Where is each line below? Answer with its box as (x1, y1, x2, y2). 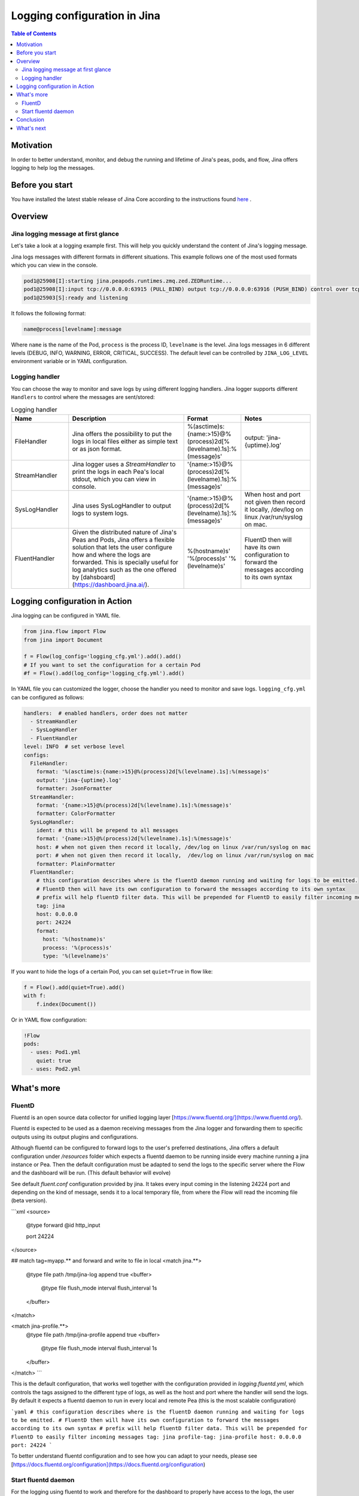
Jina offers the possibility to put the (72, 430, 172, 438)
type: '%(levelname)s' (42, 952, 109, 959)
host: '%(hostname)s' (42, 936, 106, 942)
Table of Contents (11, 30, 57, 37)
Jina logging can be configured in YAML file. (11, 612, 121, 619)
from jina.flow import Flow (23, 628, 106, 635)
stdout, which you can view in (72, 475, 156, 483)
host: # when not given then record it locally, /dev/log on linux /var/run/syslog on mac (36, 844, 311, 850)
